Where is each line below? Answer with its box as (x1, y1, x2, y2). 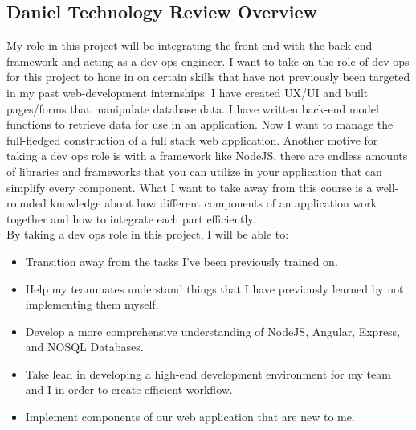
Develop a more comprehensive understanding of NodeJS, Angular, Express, (25, 322, 401, 339)
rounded (6, 195, 47, 211)
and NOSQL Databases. (25, 338, 144, 355)
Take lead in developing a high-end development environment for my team (25, 365, 391, 382)
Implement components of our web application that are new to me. (25, 408, 355, 425)
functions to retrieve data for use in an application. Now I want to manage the (6, 116, 394, 133)
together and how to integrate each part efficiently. (6, 210, 256, 227)
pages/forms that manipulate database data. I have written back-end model (6, 100, 379, 117)
